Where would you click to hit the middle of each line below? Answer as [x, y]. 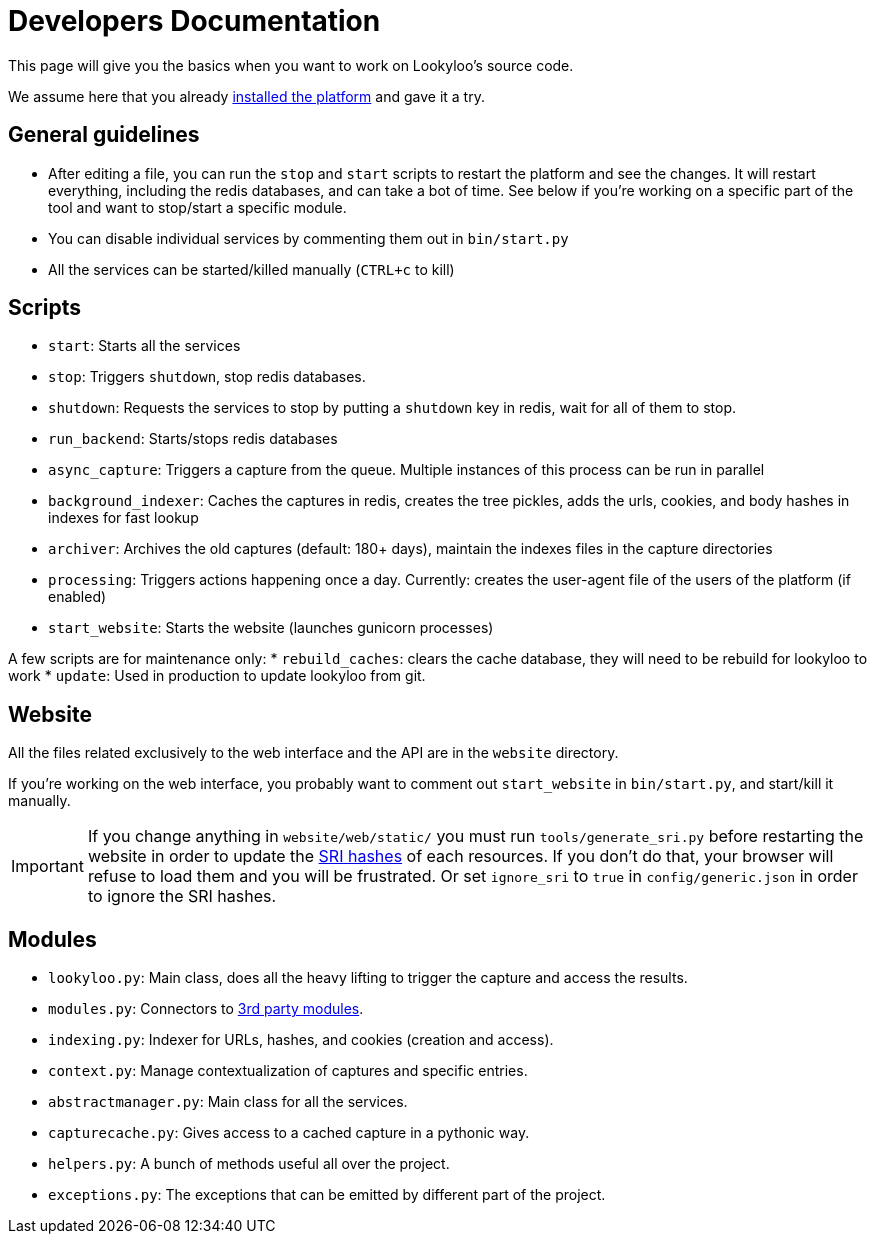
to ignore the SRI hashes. [182, 896]
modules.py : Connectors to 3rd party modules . [206, 1009]
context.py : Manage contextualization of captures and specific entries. [288, 1071]
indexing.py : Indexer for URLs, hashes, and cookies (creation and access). [301, 1040]
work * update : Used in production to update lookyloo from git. [217, 676]
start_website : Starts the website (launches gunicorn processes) [271, 628]
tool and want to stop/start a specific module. [197, 207]
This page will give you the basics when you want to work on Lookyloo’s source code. [291, 65]
